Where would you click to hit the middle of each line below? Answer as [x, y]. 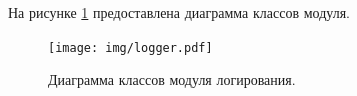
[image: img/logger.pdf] [130, 47]
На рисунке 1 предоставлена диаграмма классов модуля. [179, 12]
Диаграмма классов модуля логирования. [172, 79]
